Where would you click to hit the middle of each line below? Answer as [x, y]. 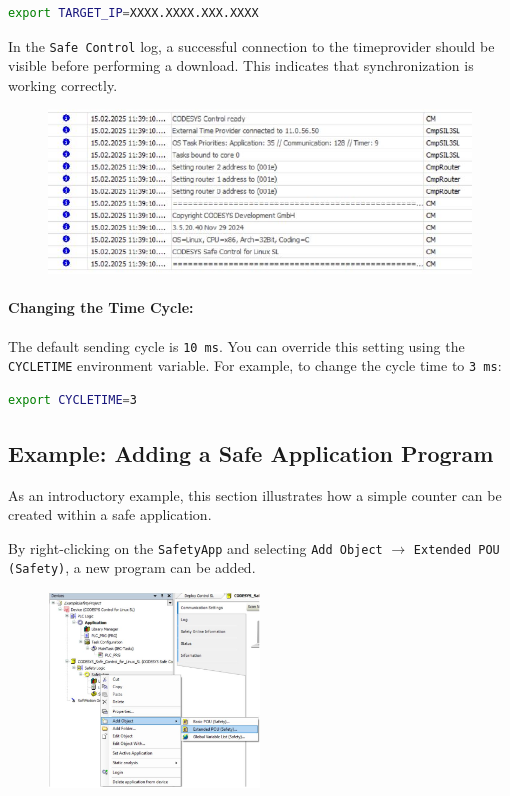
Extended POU [456, 549]
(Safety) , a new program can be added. [132, 567]
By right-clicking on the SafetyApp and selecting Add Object [195, 547]
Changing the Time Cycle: [101, 307]
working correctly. [63, 84]
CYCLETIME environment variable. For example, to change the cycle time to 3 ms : [255, 365]
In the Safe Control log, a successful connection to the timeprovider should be [251, 45]
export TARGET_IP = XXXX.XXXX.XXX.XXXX [133, 13]
